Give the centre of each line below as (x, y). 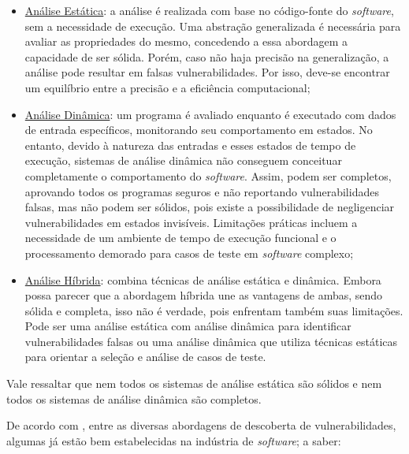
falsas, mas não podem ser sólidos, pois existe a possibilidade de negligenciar (210, 207)
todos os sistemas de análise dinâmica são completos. (134, 398)
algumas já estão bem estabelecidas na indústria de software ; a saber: (174, 440)
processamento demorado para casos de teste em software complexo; (189, 253)
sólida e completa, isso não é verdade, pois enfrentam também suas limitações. (214, 310)
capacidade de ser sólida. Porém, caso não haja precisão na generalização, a (207, 56)
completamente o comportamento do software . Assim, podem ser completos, (208, 175)
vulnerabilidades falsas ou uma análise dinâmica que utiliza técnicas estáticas (211, 341)
